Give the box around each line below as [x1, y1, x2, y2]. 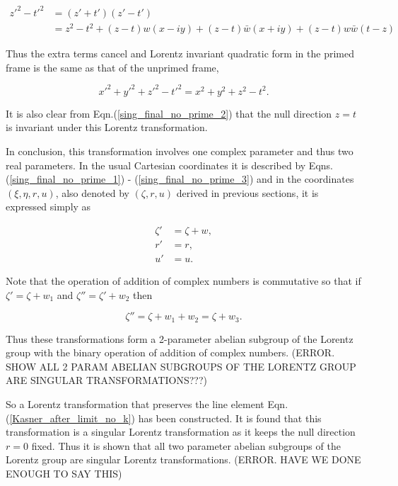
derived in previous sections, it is [176, 185, 319, 200]
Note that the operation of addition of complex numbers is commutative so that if [6, 273, 361, 288]
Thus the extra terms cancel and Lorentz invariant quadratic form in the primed [6, 46, 354, 61]
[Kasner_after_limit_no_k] [9, 410, 131, 425]
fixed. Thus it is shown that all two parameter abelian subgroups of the [31, 438, 341, 453]
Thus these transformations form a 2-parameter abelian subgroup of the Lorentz [6, 331, 353, 346]
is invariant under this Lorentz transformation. [6, 120, 208, 135]
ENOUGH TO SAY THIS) [6, 465, 122, 480]
